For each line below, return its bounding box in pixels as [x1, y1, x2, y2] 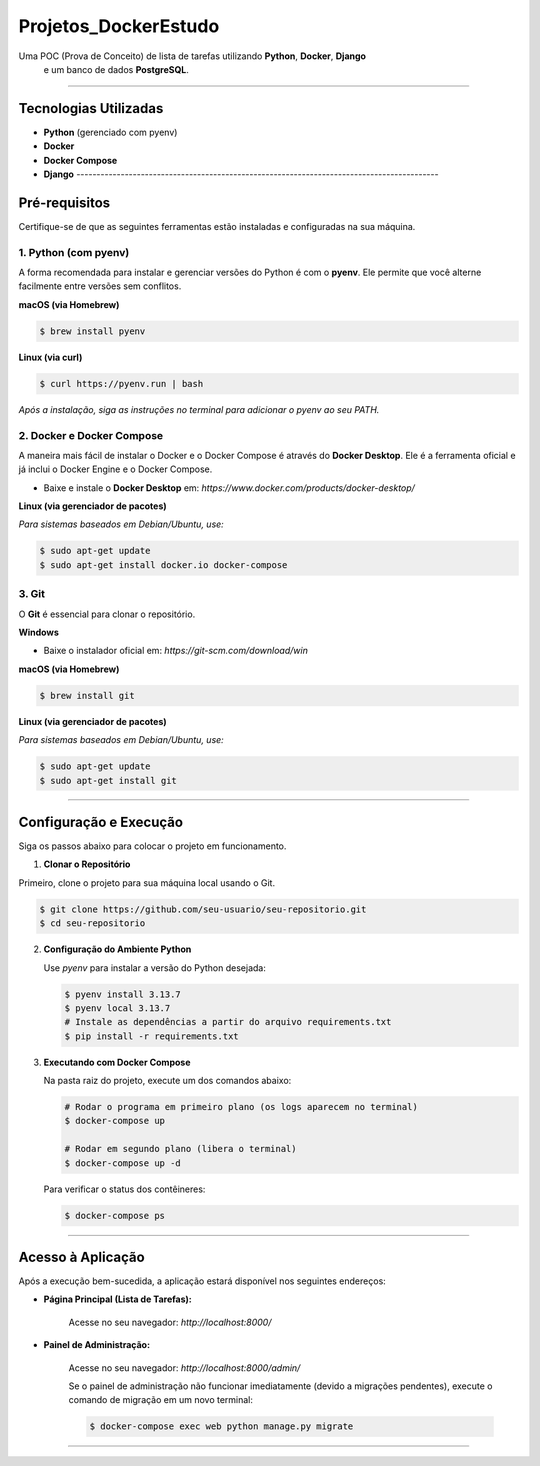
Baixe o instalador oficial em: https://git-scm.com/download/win [43, 645, 309, 657]
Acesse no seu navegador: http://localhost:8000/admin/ [68, 1361, 301, 1374]
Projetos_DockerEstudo [18, 15, 220, 37]
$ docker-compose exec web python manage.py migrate [89, 1421, 354, 1432]
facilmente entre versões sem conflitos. [18, 280, 182, 292]
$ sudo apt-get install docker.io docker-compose [39, 559, 288, 570]
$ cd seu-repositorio [39, 918, 146, 929]
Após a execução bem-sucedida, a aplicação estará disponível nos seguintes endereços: [18, 1275, 387, 1287]
